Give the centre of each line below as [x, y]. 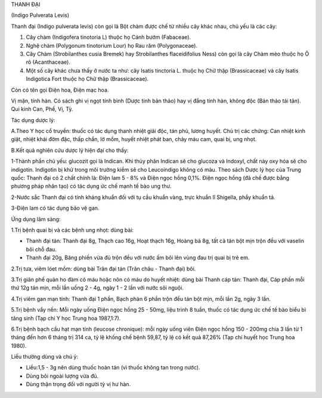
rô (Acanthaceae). [48, 62]
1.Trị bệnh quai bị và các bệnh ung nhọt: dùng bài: [72, 230]
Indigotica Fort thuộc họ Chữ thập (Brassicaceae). [87, 79]
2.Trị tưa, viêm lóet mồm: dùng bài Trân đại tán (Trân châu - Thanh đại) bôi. [103, 269]
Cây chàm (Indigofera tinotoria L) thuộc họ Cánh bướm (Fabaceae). [108, 37]
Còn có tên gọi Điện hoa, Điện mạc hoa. [60, 90]
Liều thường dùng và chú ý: [45, 357]
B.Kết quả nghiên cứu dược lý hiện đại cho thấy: [70, 150]
